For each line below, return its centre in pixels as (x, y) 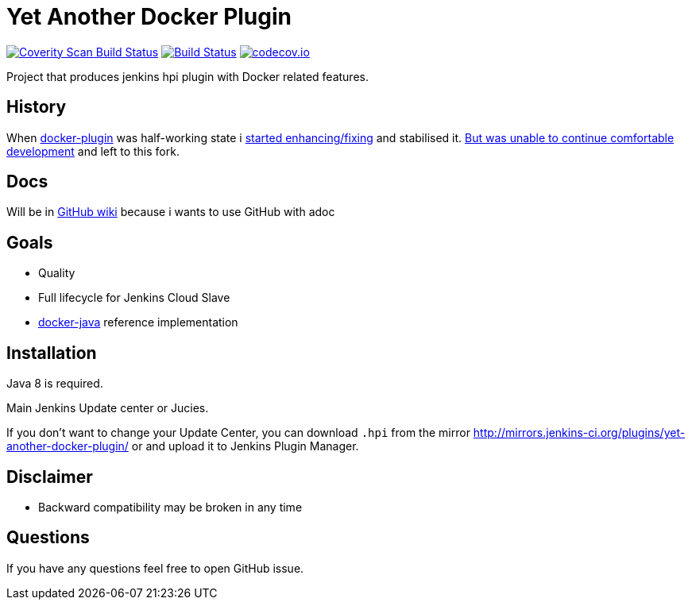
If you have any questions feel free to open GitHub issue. (155, 568)
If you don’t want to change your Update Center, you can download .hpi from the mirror (238, 433)
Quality (57, 273)
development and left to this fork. (93, 151)
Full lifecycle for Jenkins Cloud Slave (134, 298)
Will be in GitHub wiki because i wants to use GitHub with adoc (171, 212)
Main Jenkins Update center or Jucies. (108, 408)
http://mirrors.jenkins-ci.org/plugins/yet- (579, 433)
